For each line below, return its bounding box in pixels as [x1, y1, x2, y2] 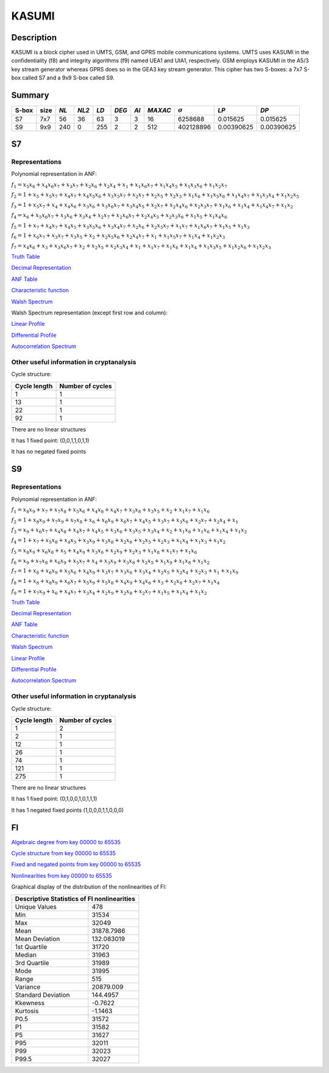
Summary [11, 90, 49, 101]
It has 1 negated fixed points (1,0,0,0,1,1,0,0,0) [11, 806, 124, 814]
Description [11, 32, 57, 43]
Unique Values [15, 902, 57, 911]
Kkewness [15, 999, 45, 1007]
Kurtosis [15, 1006, 39, 1015]
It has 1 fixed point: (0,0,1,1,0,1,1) [11, 436, 90, 444]
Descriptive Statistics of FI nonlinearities [15, 894, 135, 903]
